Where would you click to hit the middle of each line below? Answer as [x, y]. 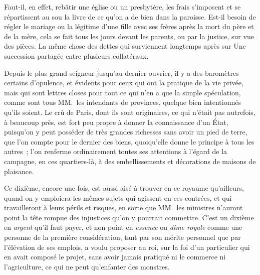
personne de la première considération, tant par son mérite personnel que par [122, 237]
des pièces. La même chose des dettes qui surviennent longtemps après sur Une [125, 46]
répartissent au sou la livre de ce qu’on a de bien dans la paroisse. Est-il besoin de [130, 16]
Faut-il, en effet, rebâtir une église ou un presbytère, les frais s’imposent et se [122, 7]
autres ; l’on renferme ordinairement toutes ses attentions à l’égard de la [116, 151]
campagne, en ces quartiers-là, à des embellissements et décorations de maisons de [130, 161]
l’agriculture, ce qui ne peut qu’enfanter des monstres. [87, 266]
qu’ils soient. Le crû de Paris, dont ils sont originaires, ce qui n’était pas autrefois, [130, 112]
